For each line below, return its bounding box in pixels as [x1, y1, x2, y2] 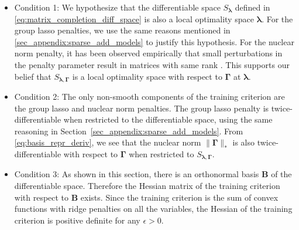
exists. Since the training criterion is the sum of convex [80, 191, 279, 203]
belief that [14, 70, 51, 82]
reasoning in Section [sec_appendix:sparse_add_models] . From [14, 124, 243, 137]
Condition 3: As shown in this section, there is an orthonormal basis [14, 168, 259, 180]
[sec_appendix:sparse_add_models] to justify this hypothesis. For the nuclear [14, 35, 294, 48]
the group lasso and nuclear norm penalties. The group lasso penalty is [14, 102, 269, 114]
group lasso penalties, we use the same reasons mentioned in [14, 24, 231, 36]
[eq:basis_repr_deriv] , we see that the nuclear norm [14, 136, 201, 148]
